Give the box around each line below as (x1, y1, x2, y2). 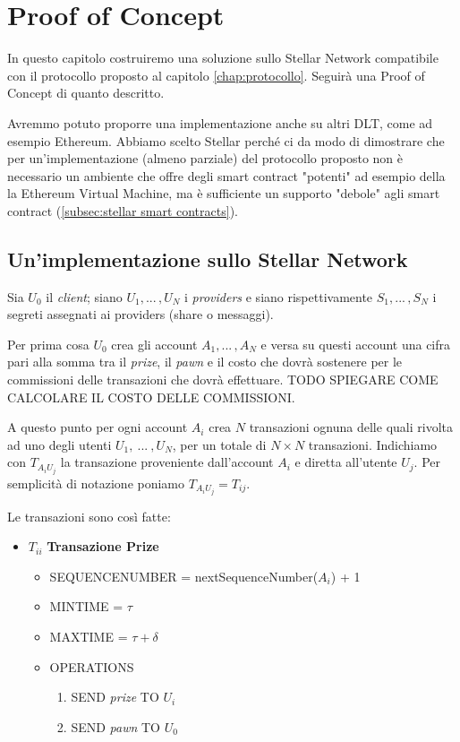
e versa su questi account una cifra (260, 334, 451, 353)
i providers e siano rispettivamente (184, 287, 373, 306)
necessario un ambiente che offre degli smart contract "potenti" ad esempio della (7, 166, 446, 185)
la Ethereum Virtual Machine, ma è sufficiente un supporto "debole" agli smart (7, 184, 440, 203)
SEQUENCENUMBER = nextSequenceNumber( (49, 566, 319, 585)
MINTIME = (49, 597, 124, 616)
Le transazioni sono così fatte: (7, 506, 171, 525)
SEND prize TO (71, 687, 159, 706)
